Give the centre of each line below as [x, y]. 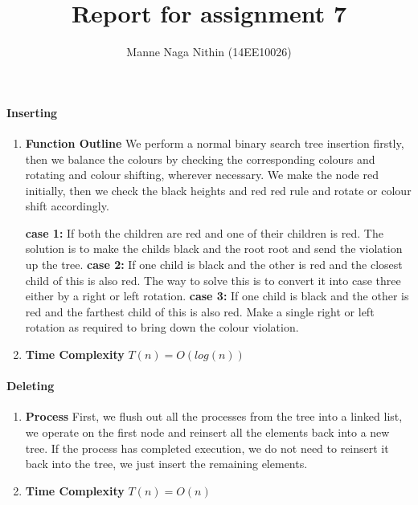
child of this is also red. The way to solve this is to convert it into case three [213, 280]
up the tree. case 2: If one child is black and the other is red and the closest [214, 265]
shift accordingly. [67, 206]
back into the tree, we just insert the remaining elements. [166, 464]
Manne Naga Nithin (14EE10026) [209, 52]
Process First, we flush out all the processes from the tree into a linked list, [214, 416]
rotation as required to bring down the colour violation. [162, 327]
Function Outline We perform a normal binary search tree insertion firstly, [215, 143]
